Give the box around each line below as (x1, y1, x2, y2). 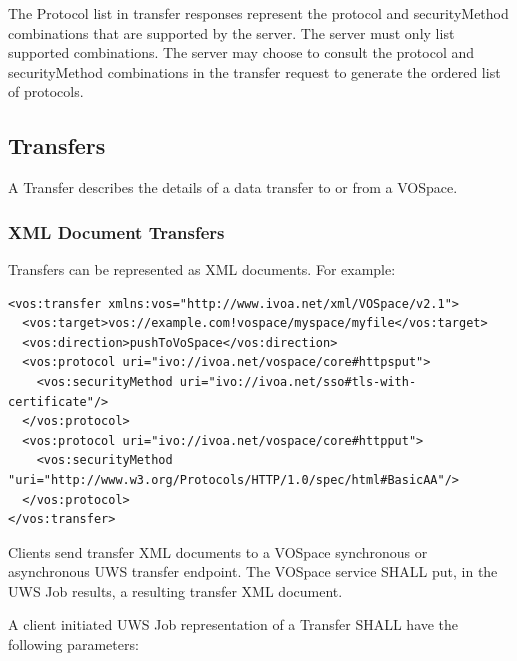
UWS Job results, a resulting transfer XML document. (8, 580, 343, 601)
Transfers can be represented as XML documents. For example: (8, 258, 396, 279)
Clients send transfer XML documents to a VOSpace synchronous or (8, 541, 428, 562)
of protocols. (8, 81, 84, 102)
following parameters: (8, 634, 139, 655)
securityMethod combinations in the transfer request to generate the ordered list (8, 61, 501, 82)
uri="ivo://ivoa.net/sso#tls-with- (179, 374, 417, 389)
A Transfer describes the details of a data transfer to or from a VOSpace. (8, 177, 458, 198)
